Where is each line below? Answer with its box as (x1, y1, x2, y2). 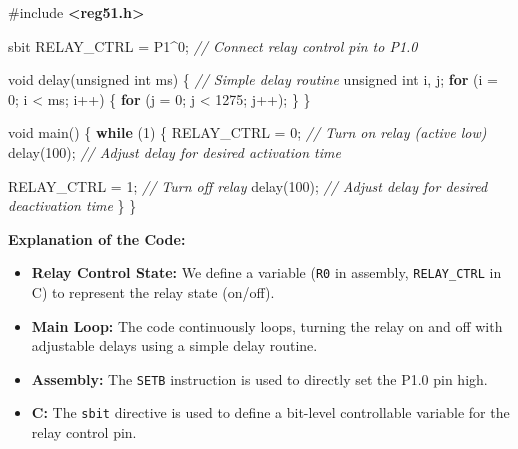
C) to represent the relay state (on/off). (31, 282, 275, 302)
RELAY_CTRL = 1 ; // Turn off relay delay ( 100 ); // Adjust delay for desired (8, 175, 488, 196)
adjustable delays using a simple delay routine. (31, 335, 318, 356)
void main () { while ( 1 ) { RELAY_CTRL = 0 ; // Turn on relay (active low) (8, 122, 487, 143)
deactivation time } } (8, 195, 137, 216)
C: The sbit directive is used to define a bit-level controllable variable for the (31, 402, 510, 423)
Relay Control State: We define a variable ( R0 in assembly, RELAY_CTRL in (31, 262, 502, 283)
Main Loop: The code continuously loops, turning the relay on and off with (31, 315, 503, 336)
